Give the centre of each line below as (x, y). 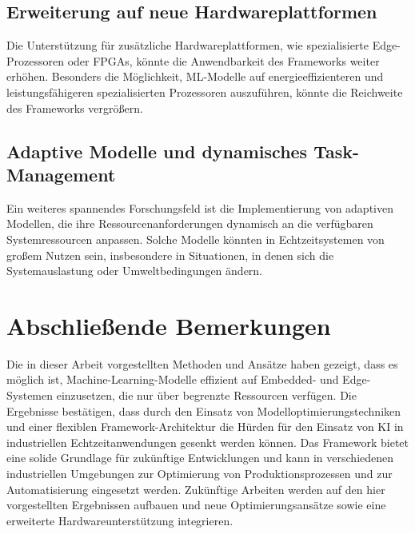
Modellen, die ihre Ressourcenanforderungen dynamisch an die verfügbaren (190, 223)
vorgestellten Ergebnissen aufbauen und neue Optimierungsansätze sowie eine (196, 505)
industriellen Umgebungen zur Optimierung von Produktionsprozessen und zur (200, 474)
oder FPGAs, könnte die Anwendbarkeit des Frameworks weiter (223, 60)
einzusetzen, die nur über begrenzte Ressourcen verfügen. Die (206, 395)
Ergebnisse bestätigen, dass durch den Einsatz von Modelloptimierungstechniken (204, 410)
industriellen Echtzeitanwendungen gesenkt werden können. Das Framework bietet (208, 442)
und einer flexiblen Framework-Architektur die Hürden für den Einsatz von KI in (205, 426)
